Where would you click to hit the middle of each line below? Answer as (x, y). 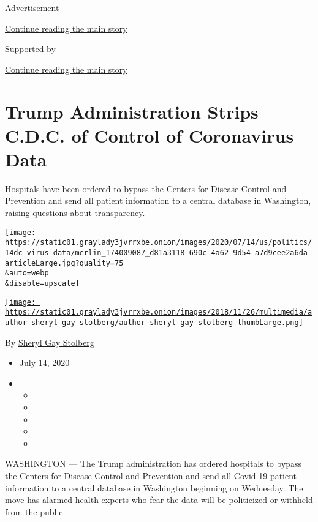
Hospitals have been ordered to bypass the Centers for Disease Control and (146, 188)
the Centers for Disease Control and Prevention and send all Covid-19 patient (151, 475)
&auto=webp (27, 273)
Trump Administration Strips (132, 111)
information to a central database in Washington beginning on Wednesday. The (154, 487)
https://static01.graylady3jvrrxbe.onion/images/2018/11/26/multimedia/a (159, 312)
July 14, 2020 (44, 363)
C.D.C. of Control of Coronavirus (150, 135)
